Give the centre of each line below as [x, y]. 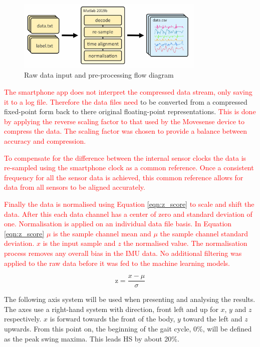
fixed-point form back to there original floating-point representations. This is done [130, 111]
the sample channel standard [204, 233]
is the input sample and [79, 243]
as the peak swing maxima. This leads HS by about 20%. [92, 338]
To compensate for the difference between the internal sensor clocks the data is [125, 157]
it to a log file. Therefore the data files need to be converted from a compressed [126, 101]
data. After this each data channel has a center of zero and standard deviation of [128, 214]
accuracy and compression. [45, 141]
